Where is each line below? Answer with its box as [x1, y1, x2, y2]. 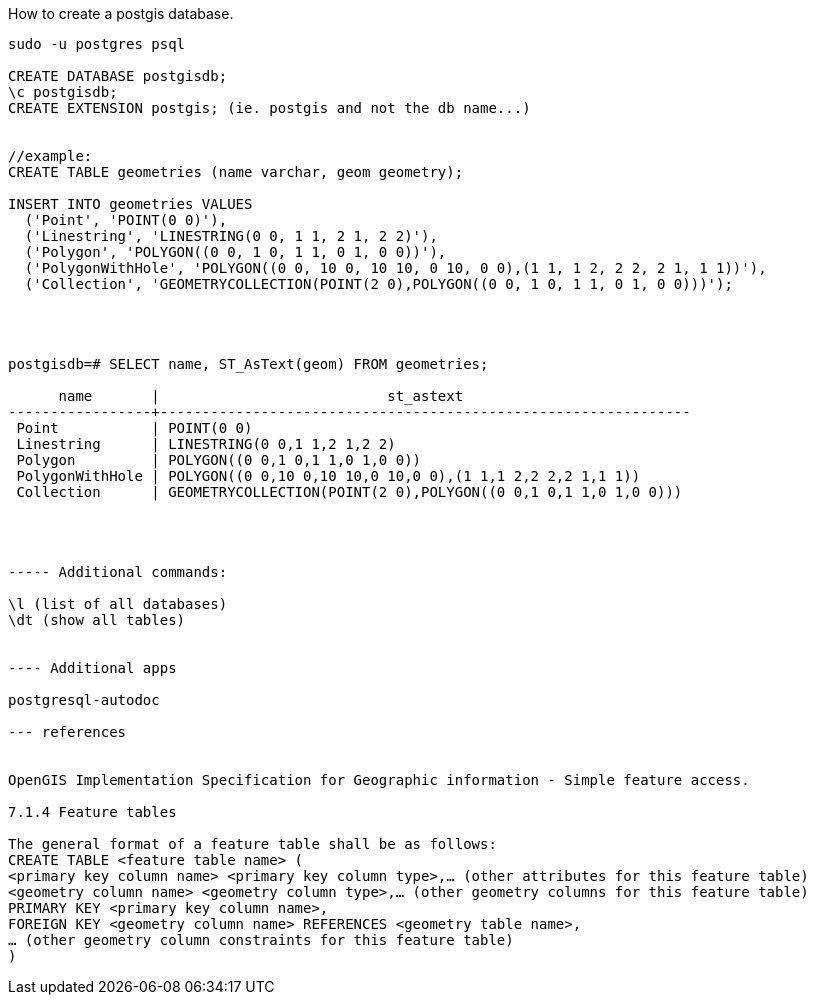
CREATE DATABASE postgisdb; [8, 68, 228, 84]
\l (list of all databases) [8, 596, 228, 612]
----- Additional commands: [8, 564, 228, 580]
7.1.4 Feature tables [8, 804, 177, 820]
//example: [8, 148, 93, 164]
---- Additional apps [8, 660, 177, 676]
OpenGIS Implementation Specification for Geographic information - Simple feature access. [8, 772, 750, 788]
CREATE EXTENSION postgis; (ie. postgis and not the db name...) [8, 100, 531, 116]
